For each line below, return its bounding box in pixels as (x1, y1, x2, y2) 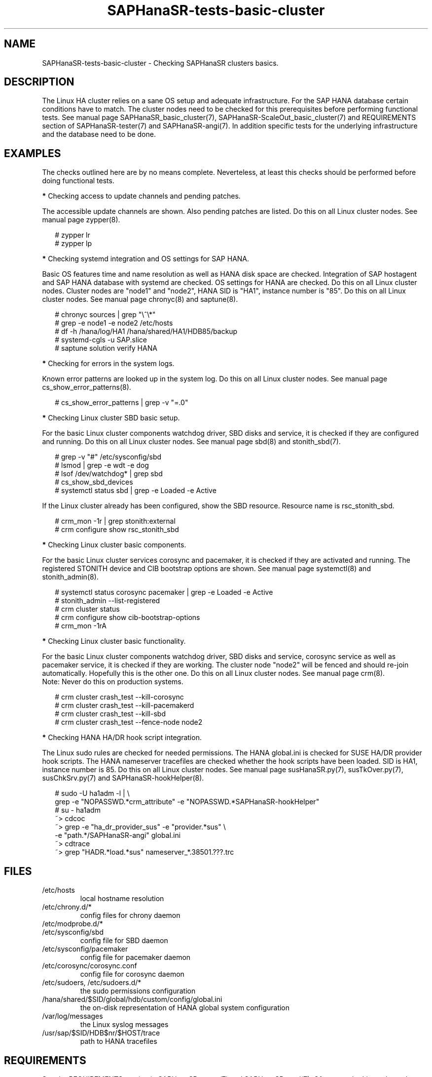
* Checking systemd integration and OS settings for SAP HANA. (42, 254, 250, 263)
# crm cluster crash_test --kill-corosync (55, 693, 184, 702)
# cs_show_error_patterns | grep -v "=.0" (55, 398, 188, 407)
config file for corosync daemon (80, 970, 184, 979)
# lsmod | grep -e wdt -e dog (55, 461, 149, 470)
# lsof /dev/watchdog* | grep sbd (55, 469, 163, 478)
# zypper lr (55, 231, 90, 240)
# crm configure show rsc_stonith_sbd (55, 525, 179, 534)
